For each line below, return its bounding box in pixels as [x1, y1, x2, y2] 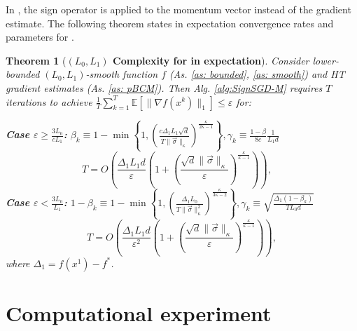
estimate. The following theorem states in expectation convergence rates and [6, 15, 334, 30]
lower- [312, 53, 339, 67]
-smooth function [85, 67, 158, 81]
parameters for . [6, 29, 74, 44]
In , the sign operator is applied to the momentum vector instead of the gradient [6, 2, 351, 16]
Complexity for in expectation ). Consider [113, 53, 309, 67]
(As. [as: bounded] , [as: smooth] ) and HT [169, 67, 345, 81]
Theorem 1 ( [6, 53, 66, 67]
